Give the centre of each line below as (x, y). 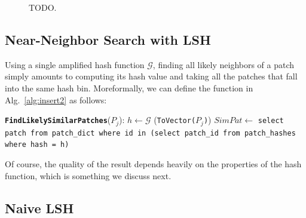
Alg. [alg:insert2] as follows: (56, 99)
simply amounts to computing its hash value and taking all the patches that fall (151, 76)
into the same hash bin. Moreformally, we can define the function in (129, 87)
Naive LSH (39, 208)
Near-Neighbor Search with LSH (108, 39)
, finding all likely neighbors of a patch (224, 64)
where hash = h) (37, 145)
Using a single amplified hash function (75, 64)
